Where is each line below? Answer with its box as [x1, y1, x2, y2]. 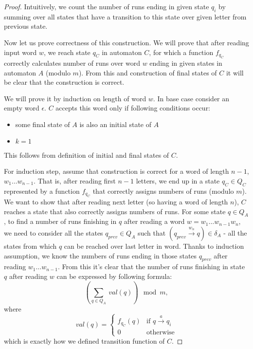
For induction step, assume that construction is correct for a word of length [4, 166, 229, 176]
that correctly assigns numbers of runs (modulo [92, 185, 234, 196]
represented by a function [4, 185, 80, 196]
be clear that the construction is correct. [4, 77, 125, 87]
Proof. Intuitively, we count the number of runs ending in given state [4, 1, 209, 11]
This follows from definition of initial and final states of [4, 149, 169, 160]
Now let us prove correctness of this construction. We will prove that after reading [4, 37, 249, 47]
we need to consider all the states [4, 227, 103, 238]
